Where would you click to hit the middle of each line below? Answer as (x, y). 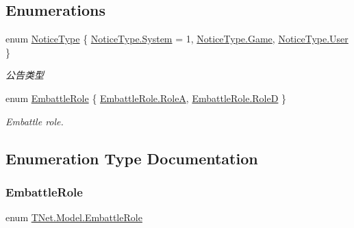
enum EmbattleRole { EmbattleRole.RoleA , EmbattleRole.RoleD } (146, 98)
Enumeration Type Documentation (132, 158)
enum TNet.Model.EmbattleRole (74, 217)
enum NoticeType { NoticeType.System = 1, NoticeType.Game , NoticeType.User (177, 39)
